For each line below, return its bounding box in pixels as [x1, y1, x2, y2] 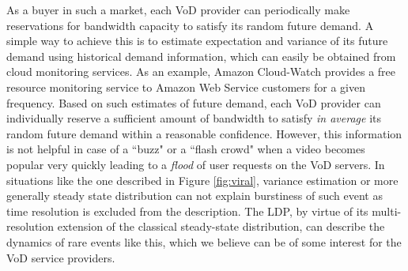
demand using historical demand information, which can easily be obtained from [6, 47, 396, 64]
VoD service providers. [6, 249, 115, 265]
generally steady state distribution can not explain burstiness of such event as [6, 187, 383, 204]
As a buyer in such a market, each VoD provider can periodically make [6, 2, 350, 17]
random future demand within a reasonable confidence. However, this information [6, 125, 402, 141]
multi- [372, 202, 402, 219]
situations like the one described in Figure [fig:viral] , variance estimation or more [6, 171, 399, 188]
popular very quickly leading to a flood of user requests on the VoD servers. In [6, 156, 385, 172]
